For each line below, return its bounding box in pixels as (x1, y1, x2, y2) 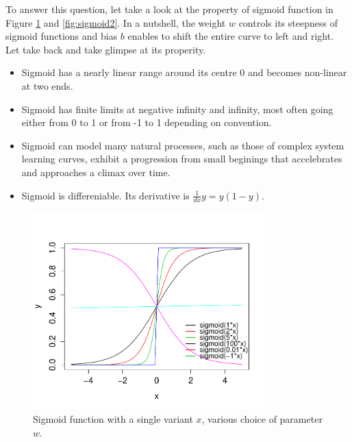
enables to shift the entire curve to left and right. (127, 29, 334, 43)
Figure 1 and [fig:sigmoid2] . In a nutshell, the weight (5, 15, 226, 29)
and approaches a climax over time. (21, 164, 171, 179)
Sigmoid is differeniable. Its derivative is (21, 188, 190, 202)
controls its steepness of (238, 15, 338, 29)
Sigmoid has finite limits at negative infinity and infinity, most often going (21, 101, 334, 116)
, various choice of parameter (201, 412, 323, 426)
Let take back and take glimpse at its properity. (5, 42, 206, 56)
